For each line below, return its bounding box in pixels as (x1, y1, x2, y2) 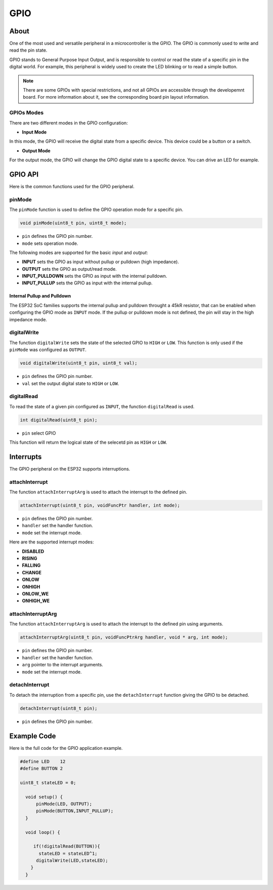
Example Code (9, 732, 56, 740)
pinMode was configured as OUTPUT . (9, 347, 87, 353)
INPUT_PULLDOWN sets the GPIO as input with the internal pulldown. (22, 273, 167, 279)
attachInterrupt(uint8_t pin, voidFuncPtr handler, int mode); (20, 502, 180, 508)
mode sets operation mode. (22, 240, 78, 246)
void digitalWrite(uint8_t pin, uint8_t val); (20, 360, 138, 366)
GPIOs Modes (9, 109, 44, 116)
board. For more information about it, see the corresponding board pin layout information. (23, 94, 209, 100)
